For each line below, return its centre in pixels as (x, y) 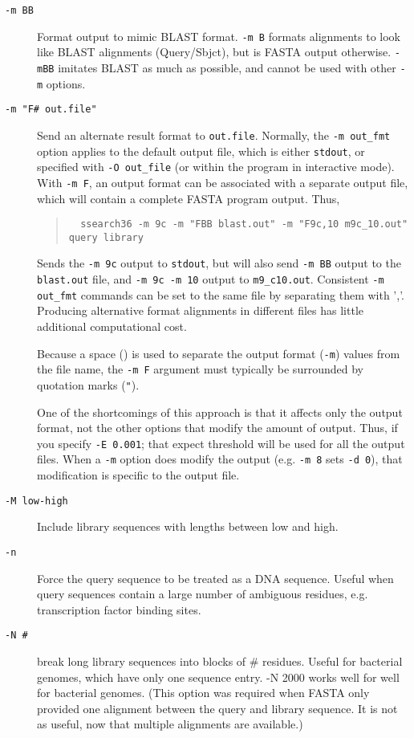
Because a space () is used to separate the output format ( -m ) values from (219, 353)
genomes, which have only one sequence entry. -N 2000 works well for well (218, 677)
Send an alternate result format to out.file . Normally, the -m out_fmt (214, 135)
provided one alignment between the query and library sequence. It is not (217, 708)
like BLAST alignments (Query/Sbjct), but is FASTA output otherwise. (214, 52)
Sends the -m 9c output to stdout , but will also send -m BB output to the (219, 263)
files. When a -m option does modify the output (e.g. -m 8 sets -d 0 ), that (220, 459)
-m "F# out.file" (51, 110)
